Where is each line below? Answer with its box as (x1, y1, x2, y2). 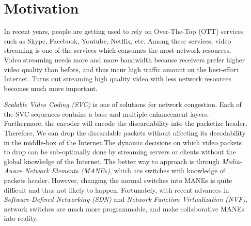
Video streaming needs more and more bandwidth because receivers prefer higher (4, 54, 245, 64)
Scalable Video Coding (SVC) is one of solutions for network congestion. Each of (4, 99, 242, 109)
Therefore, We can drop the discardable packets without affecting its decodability (4, 128, 246, 138)
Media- (221, 156, 242, 166)
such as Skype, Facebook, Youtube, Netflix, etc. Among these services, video (4, 35, 231, 45)
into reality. (4, 213, 38, 223)
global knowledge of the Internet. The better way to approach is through (4, 156, 220, 166)
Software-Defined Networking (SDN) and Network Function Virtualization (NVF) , (4, 194, 248, 204)
